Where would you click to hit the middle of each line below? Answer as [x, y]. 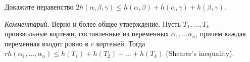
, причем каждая [221, 34]
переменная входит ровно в [46, 43]
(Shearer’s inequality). [200, 53]
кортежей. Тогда [121, 43]
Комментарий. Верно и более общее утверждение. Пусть [93, 23]
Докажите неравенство [39, 7]
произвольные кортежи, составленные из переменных [87, 34]
